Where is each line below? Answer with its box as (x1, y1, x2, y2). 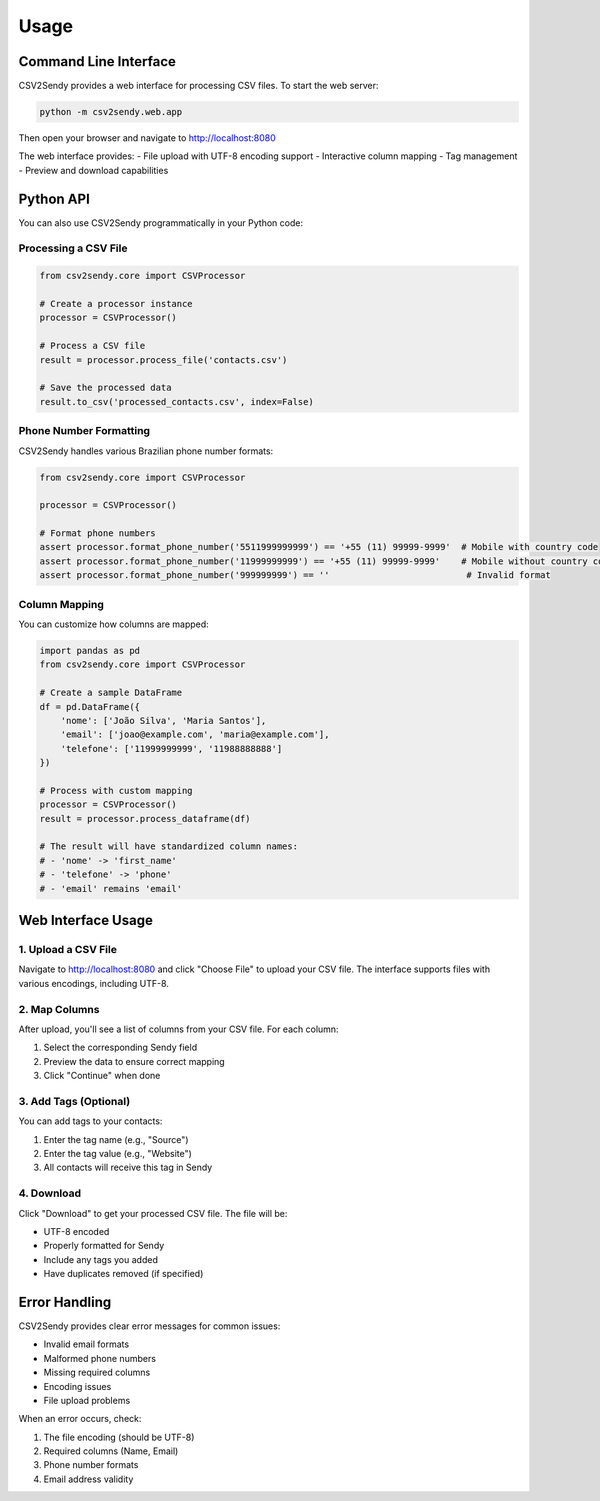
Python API (18, 190, 90, 207)
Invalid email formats (43, 1338, 130, 1350)
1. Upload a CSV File (18, 942, 117, 956)
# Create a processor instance (39, 298, 194, 310)
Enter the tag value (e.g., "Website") (43, 1147, 192, 1159)
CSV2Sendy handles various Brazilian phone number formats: (18, 445, 274, 457)
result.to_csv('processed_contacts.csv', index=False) (39, 396, 314, 407)
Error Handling (18, 1293, 112, 1310)
